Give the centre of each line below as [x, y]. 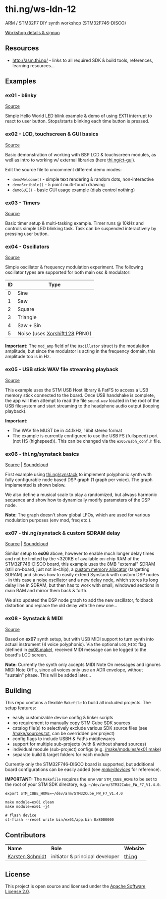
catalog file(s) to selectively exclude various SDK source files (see [80, 728]
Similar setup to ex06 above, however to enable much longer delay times [80, 553]
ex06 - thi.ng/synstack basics [42, 454]
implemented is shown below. [35, 485]
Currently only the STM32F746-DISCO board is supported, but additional [80, 764]
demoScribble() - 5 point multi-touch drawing [58, 184]
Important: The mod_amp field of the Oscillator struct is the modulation [77, 346]
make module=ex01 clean [30, 802]
